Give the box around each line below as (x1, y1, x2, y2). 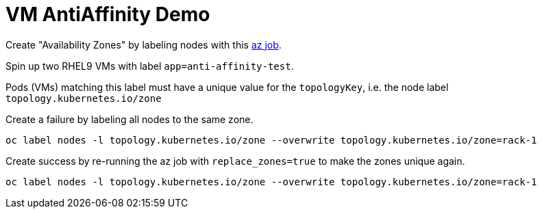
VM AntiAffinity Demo (5, 3, 210, 26)
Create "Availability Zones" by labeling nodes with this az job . (5, 38, 282, 51)
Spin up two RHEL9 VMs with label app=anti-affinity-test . (5, 59, 294, 72)
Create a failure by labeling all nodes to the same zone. (5, 113, 254, 125)
